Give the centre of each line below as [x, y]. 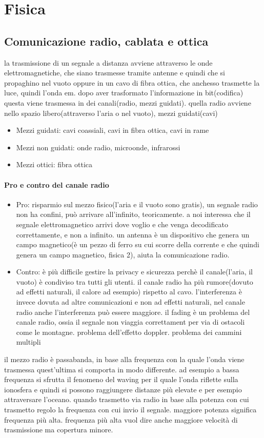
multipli [28, 342]
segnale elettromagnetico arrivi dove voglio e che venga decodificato [122, 224]
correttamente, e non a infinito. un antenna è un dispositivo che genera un [133, 234]
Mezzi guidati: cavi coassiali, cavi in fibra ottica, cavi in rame [113, 130]
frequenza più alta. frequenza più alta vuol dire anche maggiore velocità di [121, 419]
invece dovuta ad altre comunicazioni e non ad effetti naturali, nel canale [130, 302]
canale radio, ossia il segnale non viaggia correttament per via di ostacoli [130, 322]
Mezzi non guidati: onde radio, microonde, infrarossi [98, 147]
